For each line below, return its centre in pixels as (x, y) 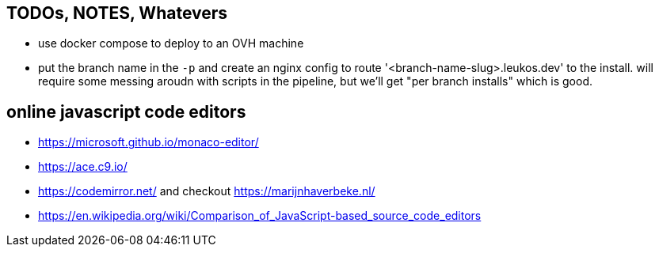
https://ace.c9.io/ (83, 167)
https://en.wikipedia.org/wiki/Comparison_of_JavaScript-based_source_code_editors (260, 216)
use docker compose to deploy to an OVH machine (171, 43)
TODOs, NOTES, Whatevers (117, 13)
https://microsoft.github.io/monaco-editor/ (149, 142)
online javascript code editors (126, 111)
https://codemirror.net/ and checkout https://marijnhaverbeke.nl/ (207, 191)
